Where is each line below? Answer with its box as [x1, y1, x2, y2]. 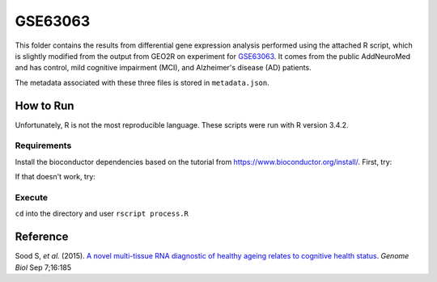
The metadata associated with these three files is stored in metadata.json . [15, 78, 270, 87]
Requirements [15, 140, 72, 151]
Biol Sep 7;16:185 [15, 263, 72, 272]
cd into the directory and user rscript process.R [15, 208, 189, 218]
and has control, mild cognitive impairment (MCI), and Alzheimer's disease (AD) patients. [15, 63, 312, 73]
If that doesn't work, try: [15, 172, 96, 182]
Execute [15, 192, 49, 203]
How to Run [15, 99, 74, 112]
